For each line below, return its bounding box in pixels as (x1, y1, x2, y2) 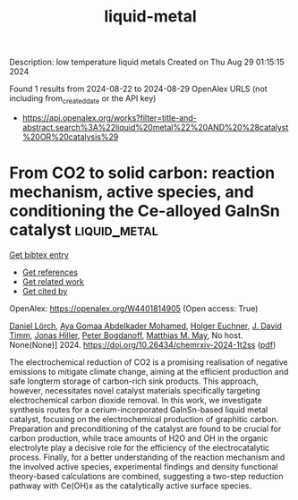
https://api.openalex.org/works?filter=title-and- (21, 112, 197, 123)
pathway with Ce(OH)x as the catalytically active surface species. (9, 480, 252, 491)
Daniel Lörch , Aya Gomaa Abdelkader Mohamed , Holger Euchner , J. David (9, 320, 282, 331)
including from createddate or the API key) (9, 93, 157, 106)
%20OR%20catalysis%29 (21, 131, 119, 142)
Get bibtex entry (9, 249, 69, 260)
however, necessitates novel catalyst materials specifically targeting (9, 385, 261, 395)
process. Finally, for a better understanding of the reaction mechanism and (9, 452, 285, 462)
